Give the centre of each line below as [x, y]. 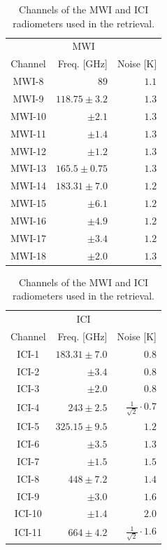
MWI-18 [28, 255]
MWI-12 [28, 150]
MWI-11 [28, 133]
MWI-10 [28, 115]
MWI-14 [28, 186]
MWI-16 [28, 220]
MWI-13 [28, 168]
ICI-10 [28, 513]
